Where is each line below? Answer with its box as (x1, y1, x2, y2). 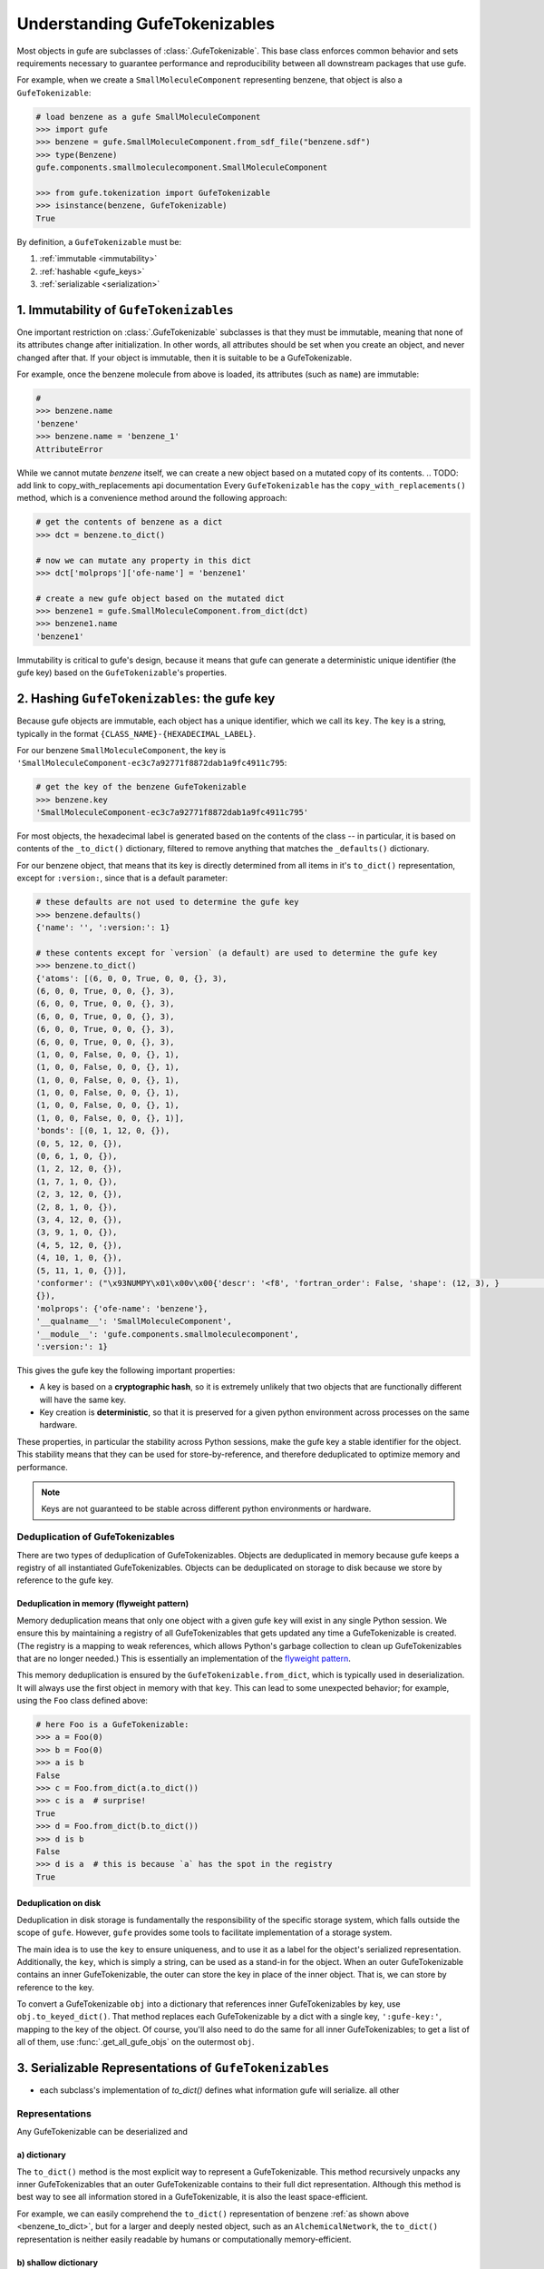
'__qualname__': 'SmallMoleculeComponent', (35, 1316, 233, 1327)
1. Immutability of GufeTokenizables (16, 302, 235, 318)
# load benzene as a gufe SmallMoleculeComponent (35, 112, 261, 122)
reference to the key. (16, 1981, 94, 1992)
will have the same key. (39, 1394, 127, 1405)
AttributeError (35, 444, 103, 454)
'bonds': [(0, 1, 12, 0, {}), (35, 1125, 170, 1136)
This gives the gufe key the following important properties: (16, 1364, 236, 1375)
